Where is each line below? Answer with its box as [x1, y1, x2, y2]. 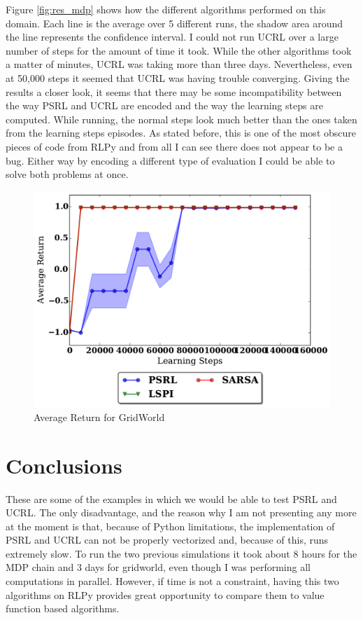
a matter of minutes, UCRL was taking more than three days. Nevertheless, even [6, 57, 353, 71]
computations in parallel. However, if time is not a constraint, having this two [6, 574, 339, 588]
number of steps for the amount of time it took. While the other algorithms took [6, 43, 352, 57]
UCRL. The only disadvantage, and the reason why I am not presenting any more [6, 505, 357, 520]
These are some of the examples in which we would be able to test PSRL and [6, 491, 337, 506]
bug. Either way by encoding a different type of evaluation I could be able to [6, 153, 335, 167]
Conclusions [6, 450, 122, 479]
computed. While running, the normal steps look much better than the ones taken [6, 111, 357, 126]
